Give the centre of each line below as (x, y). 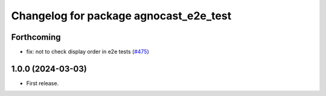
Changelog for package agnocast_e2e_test (121, 16)
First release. (43, 83)
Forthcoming (36, 37)
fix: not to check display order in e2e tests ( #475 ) (88, 52)
